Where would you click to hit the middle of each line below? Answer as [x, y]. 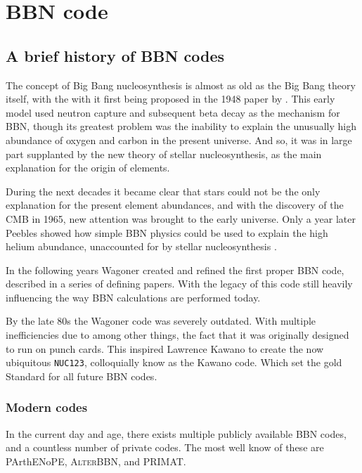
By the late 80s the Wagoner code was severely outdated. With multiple [161, 321]
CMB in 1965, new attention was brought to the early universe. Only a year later [181, 218]
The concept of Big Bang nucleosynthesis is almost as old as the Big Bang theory [181, 85]
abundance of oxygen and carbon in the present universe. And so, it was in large [179, 140]
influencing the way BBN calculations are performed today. [133, 297]
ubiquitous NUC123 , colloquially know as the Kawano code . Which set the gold [174, 362]
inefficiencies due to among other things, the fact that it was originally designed [177, 335]
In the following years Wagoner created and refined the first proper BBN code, [175, 270]
